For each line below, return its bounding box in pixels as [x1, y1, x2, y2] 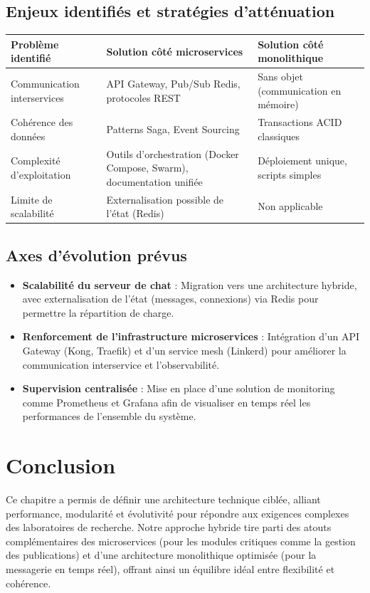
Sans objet [258, 69, 304, 84]
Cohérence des [11, 115, 73, 130]
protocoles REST [106, 90, 181, 105]
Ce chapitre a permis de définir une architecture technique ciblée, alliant [6, 492, 321, 506]
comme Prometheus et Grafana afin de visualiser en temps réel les [22, 394, 311, 409]
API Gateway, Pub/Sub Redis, [106, 75, 240, 90]
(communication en [258, 83, 342, 98]
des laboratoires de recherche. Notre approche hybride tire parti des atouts [6, 520, 332, 535]
